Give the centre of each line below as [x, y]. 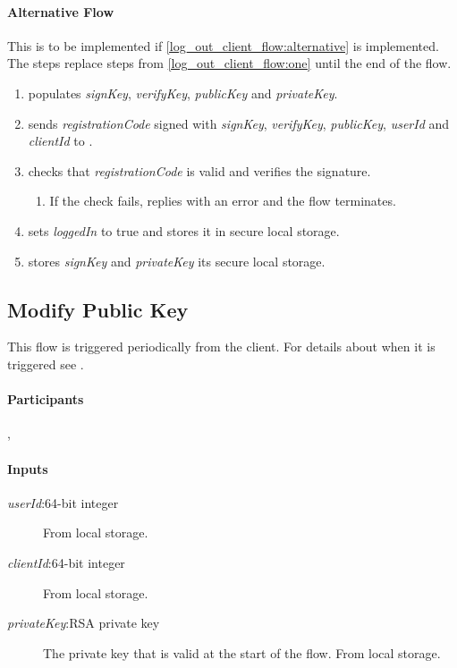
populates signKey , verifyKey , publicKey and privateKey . [183, 93]
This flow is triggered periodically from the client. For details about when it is [221, 347]
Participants [46, 399]
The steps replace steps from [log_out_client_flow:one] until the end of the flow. [229, 63]
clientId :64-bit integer [66, 562]
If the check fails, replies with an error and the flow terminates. [223, 201]
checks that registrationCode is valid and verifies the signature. [199, 170]
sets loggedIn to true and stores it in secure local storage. [184, 230]
